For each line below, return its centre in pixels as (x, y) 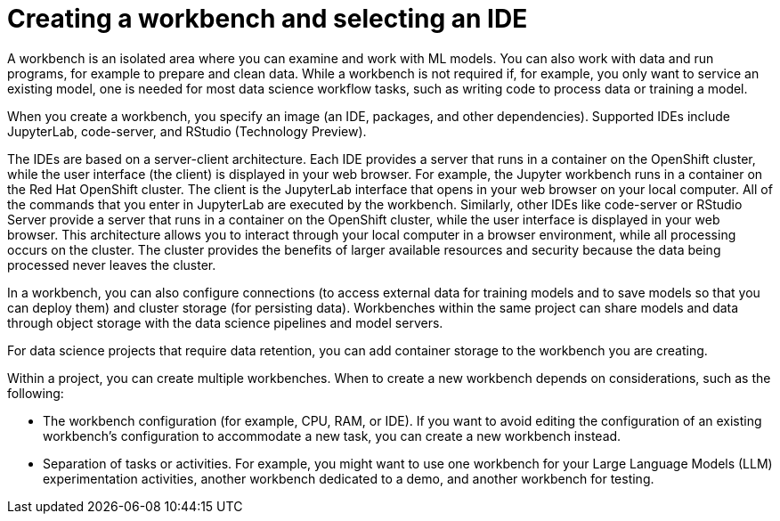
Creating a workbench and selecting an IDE (268, 19)
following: (36, 393)
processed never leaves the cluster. (112, 265)
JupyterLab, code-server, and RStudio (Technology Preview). (187, 131)
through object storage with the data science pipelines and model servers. (225, 322)
